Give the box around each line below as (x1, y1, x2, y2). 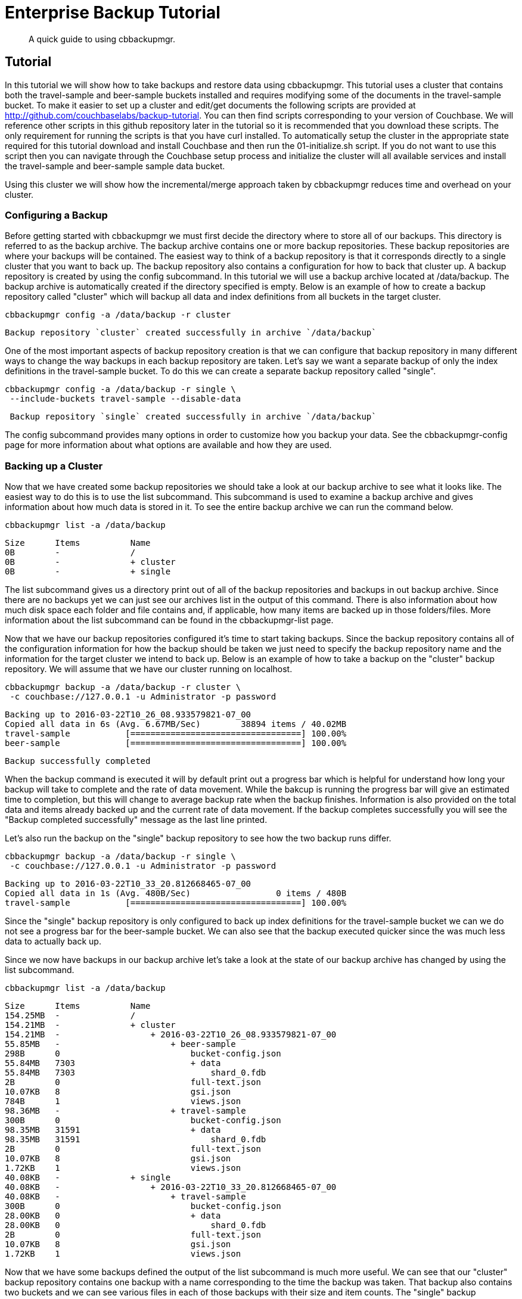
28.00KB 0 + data (5, 1211, 221, 1221)
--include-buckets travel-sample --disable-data (10, 394, 241, 404)
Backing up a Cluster (5, 459, 103, 472)
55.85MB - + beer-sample (5, 1039, 236, 1049)
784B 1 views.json (5, 1096, 241, 1107)
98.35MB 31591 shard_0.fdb (5, 1135, 266, 1145)
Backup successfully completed (5, 756, 151, 766)
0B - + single (5, 567, 171, 577)
